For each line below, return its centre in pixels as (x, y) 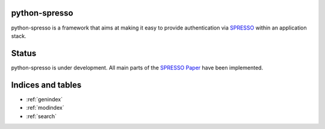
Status (24, 53)
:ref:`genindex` (45, 99)
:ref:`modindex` (45, 108)
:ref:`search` (42, 116)
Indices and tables (46, 85)
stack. (19, 36)
